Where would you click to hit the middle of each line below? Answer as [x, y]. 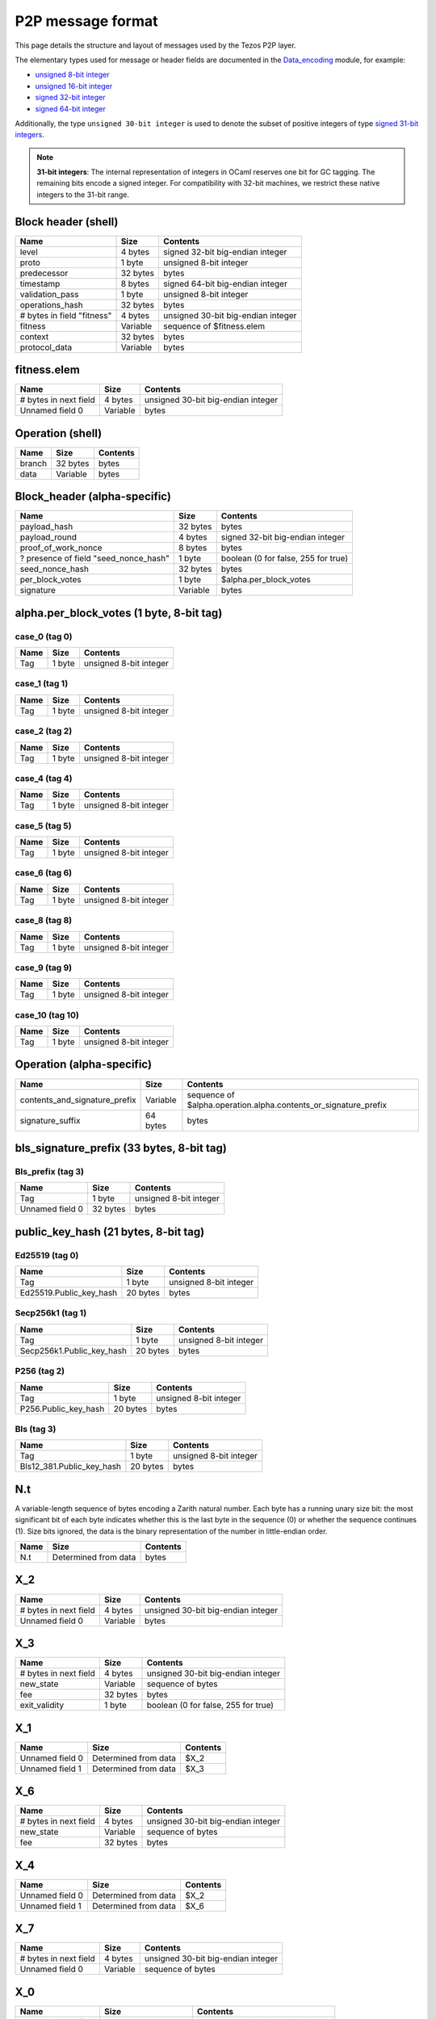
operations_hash [52, 304]
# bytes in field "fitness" [66, 315]
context [34, 337]
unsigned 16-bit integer [74, 86]
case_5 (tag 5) [43, 825]
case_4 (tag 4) [44, 778]
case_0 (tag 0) [44, 636]
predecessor [44, 273]
